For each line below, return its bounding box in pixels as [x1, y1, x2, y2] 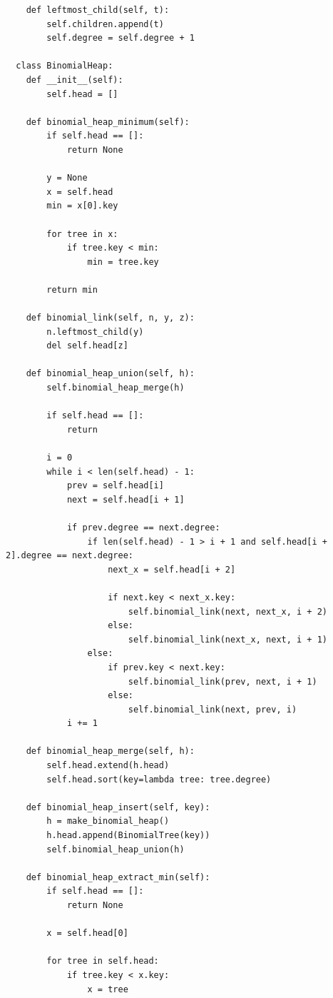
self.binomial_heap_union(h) [46, 844, 185, 855]
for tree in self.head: [46, 956, 159, 967]
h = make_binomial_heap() [46, 816, 170, 827]
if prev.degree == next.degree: [66, 522, 220, 533]
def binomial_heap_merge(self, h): [26, 746, 195, 757]
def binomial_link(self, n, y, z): [26, 313, 195, 323]
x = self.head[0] [46, 928, 128, 939]
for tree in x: [46, 228, 118, 239]
